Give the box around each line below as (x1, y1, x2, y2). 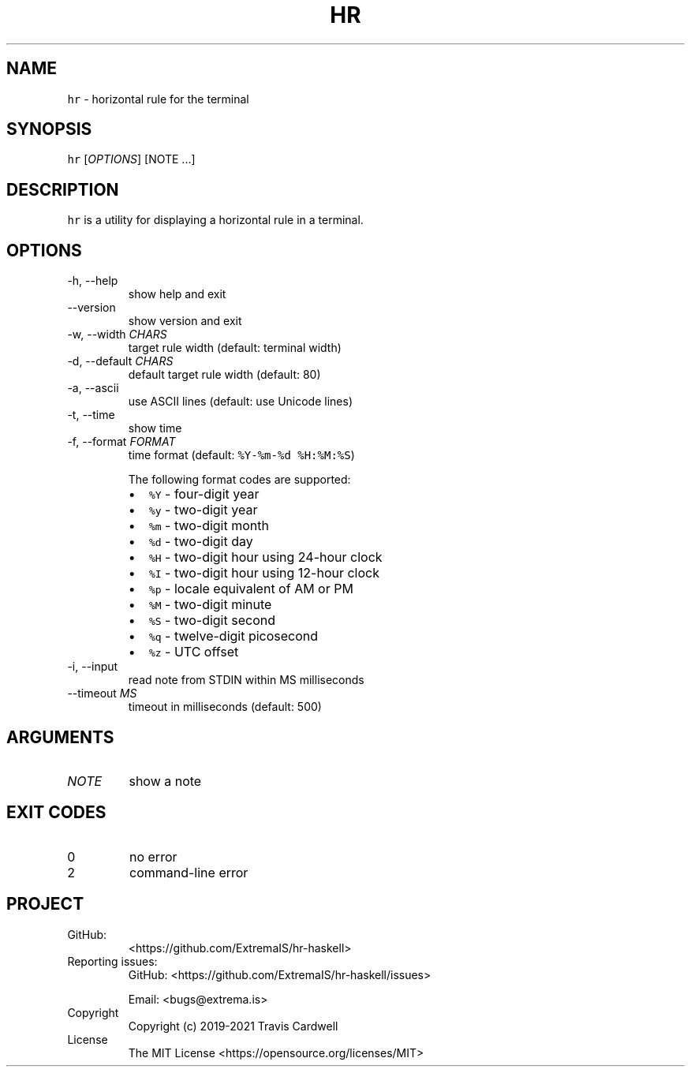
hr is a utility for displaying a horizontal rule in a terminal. (67, 213, 364, 227)
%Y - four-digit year (148, 486, 260, 503)
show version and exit (128, 314, 242, 328)
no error (129, 848, 177, 865)
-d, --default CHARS (67, 354, 174, 368)
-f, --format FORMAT (67, 435, 176, 449)
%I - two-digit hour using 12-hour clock (148, 565, 380, 581)
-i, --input (67, 660, 118, 674)
